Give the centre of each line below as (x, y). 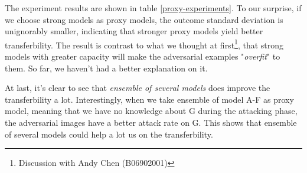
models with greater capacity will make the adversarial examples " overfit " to (143, 56)
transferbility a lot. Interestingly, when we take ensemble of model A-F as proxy (149, 99)
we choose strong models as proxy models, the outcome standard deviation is (144, 19)
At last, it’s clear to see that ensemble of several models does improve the (138, 88)
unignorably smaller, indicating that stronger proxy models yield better (134, 31)
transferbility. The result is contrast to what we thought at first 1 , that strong (144, 44)
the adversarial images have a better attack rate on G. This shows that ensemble (151, 122)
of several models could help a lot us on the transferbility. (109, 134)
